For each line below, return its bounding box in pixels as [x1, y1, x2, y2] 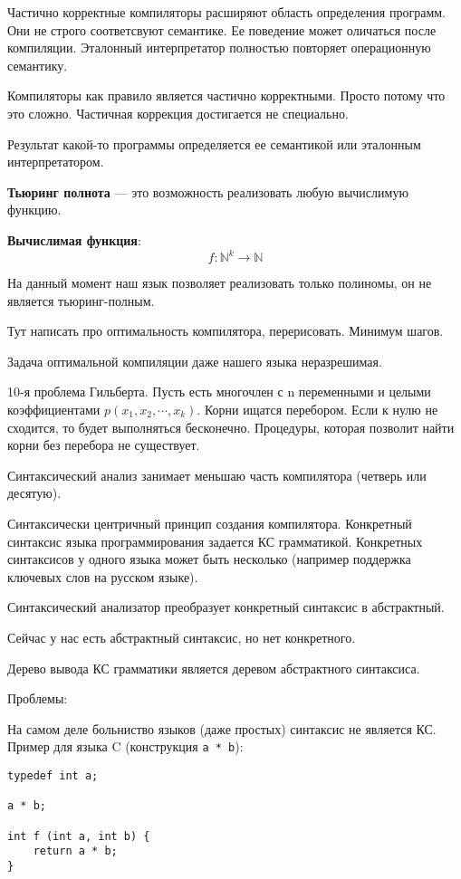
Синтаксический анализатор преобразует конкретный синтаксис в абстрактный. [7, 597, 445, 616]
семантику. [7, 55, 68, 74]
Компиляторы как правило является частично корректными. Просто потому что [7, 86, 446, 105]
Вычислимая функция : [7, 230, 141, 249]
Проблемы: [7, 689, 68, 708]
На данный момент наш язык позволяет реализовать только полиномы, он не [7, 273, 432, 292]
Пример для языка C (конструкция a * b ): [7, 737, 244, 756]
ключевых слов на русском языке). [7, 567, 198, 586]
